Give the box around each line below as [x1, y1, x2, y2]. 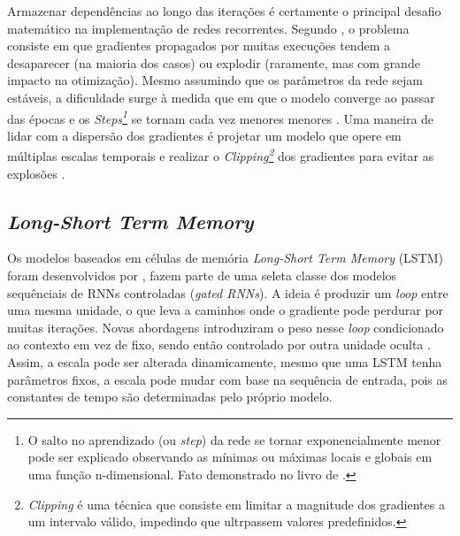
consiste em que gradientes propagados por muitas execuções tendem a [7, 36, 390, 55]
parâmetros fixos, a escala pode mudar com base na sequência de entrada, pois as [7, 370, 448, 388]
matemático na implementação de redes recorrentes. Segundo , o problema [7, 19, 410, 37]
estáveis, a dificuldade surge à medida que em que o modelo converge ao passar [7, 88, 435, 106]
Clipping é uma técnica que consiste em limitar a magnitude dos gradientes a [27, 494, 445, 513]
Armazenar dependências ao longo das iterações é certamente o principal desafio [7, 2, 441, 19]
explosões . [7, 164, 65, 182]
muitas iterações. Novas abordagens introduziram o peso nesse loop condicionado [7, 318, 444, 336]
